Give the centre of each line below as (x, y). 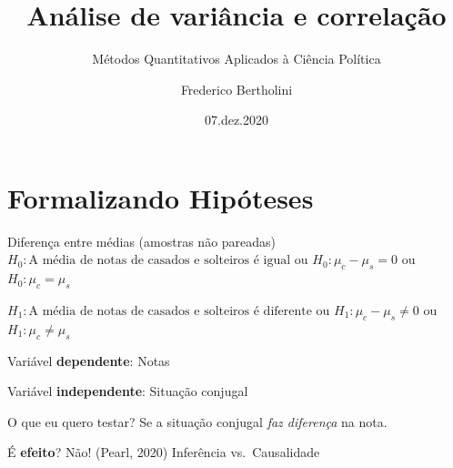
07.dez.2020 (237, 120)
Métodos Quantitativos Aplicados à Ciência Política (237, 59)
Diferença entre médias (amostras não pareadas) (142, 241)
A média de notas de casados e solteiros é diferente (170, 312)
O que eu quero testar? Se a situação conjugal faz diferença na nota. (197, 421)
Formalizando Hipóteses (161, 197)
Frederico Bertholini (237, 89)
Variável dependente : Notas (89, 360)
